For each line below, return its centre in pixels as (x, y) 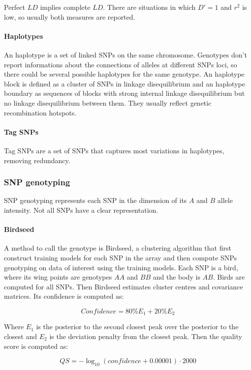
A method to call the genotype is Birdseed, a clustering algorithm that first (118, 248)
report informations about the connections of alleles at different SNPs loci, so (121, 64)
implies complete (65, 7)
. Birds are (229, 277)
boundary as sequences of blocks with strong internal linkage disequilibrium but (125, 93)
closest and (21, 336)
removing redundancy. (37, 160)
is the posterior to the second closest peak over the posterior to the (137, 327)
